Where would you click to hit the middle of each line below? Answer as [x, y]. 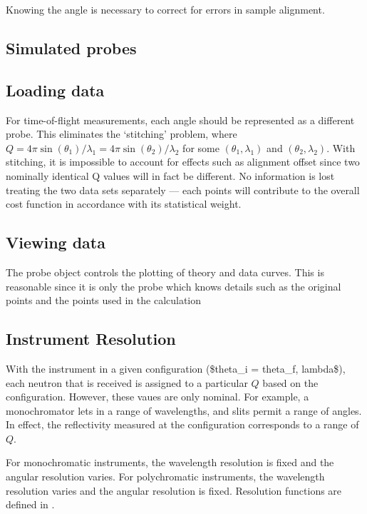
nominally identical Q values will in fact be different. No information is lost [170, 175]
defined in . [30, 504]
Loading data [55, 90]
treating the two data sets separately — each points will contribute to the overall [183, 190]
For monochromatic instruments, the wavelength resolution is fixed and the [170, 462]
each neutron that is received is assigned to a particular [127, 382]
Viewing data [56, 242]
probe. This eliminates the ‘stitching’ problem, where [122, 134]
